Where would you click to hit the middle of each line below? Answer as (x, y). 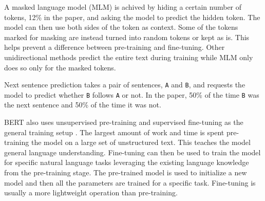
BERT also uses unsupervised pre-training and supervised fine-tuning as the (124, 122)
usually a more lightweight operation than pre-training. (91, 193)
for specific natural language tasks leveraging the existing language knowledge (127, 162)
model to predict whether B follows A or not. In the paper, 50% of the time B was (132, 94)
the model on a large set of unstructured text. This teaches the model (141, 142)
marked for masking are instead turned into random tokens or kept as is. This (127, 37)
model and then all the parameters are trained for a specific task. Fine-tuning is (130, 182)
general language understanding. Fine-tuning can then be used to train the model (132, 152)
